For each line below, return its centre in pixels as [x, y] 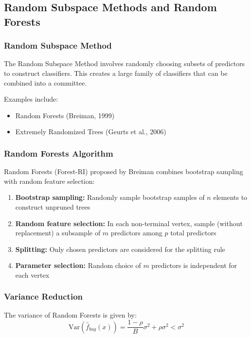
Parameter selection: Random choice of [78, 265]
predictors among [136, 233]
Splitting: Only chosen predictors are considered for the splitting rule [120, 249]
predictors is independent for [194, 265]
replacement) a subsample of [58, 233]
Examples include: [31, 99]
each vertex [32, 275]
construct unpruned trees [53, 206]
